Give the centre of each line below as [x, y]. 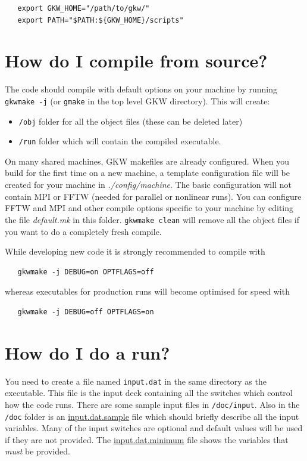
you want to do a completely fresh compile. [83, 231]
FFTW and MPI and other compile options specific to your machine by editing [149, 208]
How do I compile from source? [136, 61]
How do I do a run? [87, 352]
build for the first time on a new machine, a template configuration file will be [147, 173]
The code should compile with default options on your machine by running [141, 89]
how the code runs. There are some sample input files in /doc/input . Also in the [152, 404]
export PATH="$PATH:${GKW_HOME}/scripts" [101, 20]
